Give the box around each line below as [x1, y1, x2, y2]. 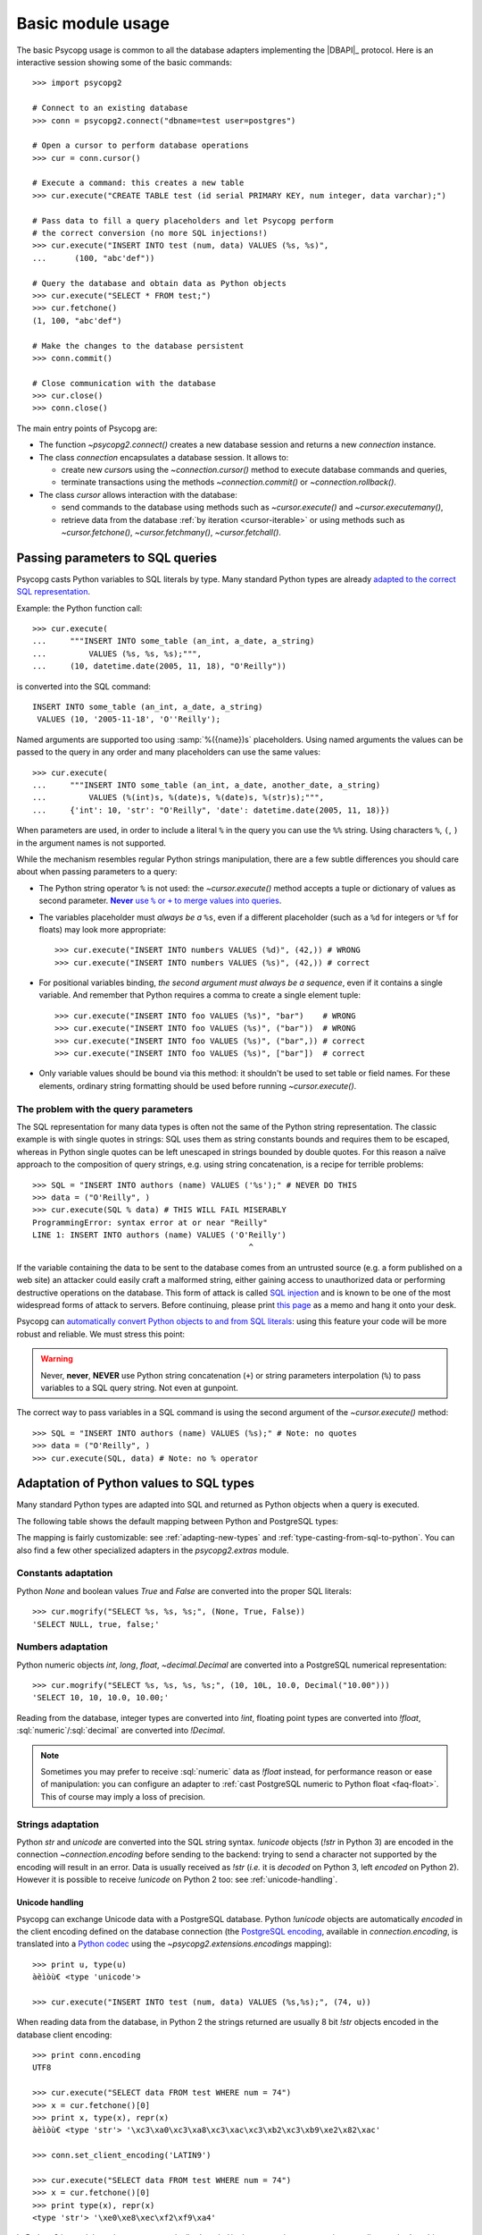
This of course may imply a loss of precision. [40, 1791, 205, 1801]
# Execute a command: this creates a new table [32, 178, 245, 188]
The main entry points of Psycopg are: [16, 423, 158, 434]
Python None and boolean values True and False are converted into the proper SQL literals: [16, 1585, 352, 1596]
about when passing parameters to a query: [16, 866, 178, 877]
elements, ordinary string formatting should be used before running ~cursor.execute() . [38, 1080, 357, 1091]
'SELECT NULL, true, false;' [32, 1619, 160, 1629]
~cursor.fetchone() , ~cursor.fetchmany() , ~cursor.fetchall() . [61, 527, 281, 537]
